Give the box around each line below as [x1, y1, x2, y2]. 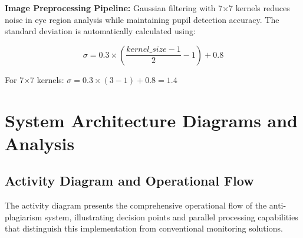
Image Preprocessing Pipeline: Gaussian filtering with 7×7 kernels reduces [5, 2, 290, 14]
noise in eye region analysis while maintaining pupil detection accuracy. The [5, 13, 279, 25]
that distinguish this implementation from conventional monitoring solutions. [5, 222, 283, 234]
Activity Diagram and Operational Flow [5, 171, 254, 190]
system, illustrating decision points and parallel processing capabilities [44, 210, 298, 223]
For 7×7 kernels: [5, 73, 64, 85]
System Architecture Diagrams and [5, 108, 298, 132]
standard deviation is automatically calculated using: [5, 25, 196, 37]
